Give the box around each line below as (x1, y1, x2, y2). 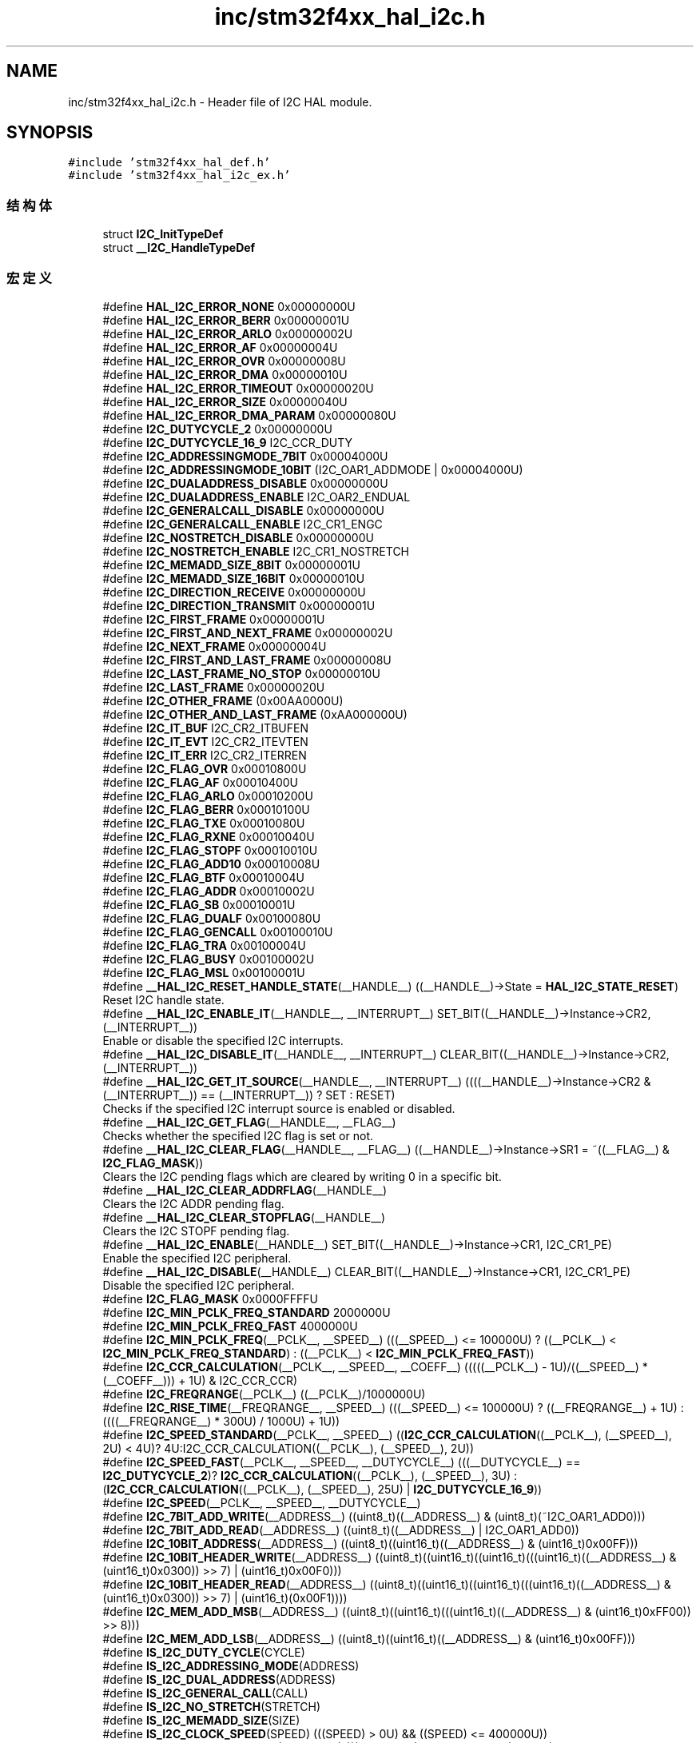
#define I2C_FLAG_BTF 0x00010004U (102, 870, 304, 884)
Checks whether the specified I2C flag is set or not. (102, 1128, 373, 1143)
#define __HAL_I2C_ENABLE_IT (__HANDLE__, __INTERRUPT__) (102, 1006, 434, 1020)
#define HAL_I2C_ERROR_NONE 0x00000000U (102, 299, 356, 313)
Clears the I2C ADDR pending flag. (102, 1196, 284, 1211)
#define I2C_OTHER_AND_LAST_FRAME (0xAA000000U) (102, 707, 408, 721)
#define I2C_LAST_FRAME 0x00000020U (102, 680, 325, 694)
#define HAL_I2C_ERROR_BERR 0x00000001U (102, 313, 350, 327)
